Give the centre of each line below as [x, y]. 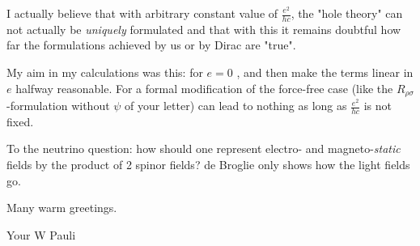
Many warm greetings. [62, 208]
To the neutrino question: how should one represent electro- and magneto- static [204, 148]
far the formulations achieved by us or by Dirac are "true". [151, 45]
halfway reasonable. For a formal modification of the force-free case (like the [204, 88]
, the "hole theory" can [347, 13]
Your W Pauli [41, 234]
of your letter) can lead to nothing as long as [236, 106]
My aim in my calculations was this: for [105, 72]
